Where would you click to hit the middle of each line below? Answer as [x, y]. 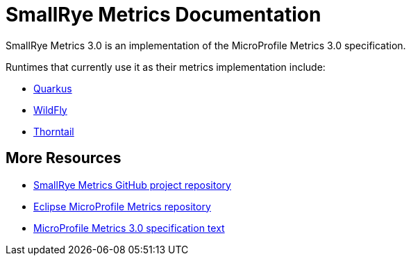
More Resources [64, 158]
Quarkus [53, 88]
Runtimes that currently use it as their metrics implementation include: [166, 67]
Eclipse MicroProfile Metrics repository [122, 206]
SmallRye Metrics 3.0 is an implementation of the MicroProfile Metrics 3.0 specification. [206, 45]
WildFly [50, 110]
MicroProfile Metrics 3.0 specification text [129, 228]
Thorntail [54, 131]
